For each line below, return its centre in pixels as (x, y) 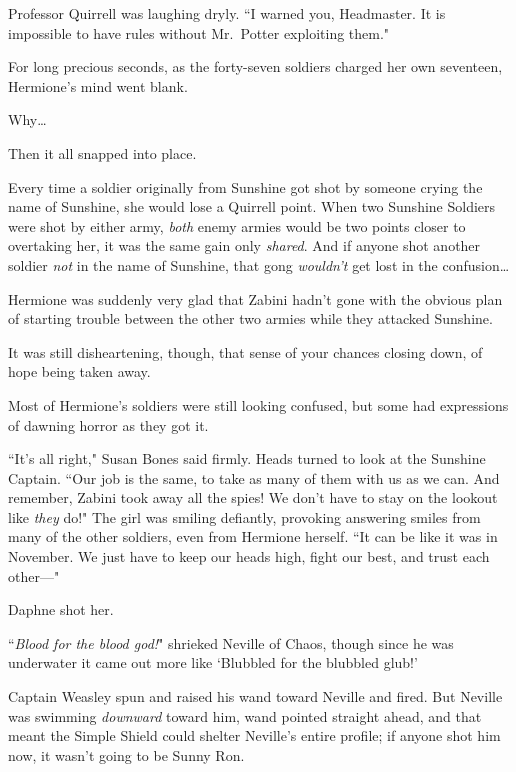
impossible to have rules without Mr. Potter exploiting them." (199, 32)
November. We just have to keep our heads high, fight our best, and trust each (249, 556)
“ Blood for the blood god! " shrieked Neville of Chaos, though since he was (231, 642)
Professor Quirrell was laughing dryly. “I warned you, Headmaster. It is (227, 13)
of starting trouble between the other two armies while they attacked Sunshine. (250, 318)
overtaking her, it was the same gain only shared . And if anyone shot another (244, 245)
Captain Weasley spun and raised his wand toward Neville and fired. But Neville (255, 696)
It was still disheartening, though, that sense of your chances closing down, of (245, 351)
